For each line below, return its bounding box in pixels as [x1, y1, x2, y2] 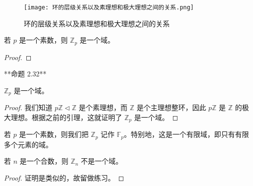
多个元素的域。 [4, 139, 53, 149]
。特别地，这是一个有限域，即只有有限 [124, 129, 249, 139]
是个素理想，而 [78, 102, 127, 113]
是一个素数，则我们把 [19, 129, 89, 139]
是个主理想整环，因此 [136, 102, 206, 113]
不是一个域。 [81, 156, 123, 166]
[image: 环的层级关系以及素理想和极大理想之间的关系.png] [24, 4, 194, 11]
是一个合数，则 [19, 156, 68, 166]
